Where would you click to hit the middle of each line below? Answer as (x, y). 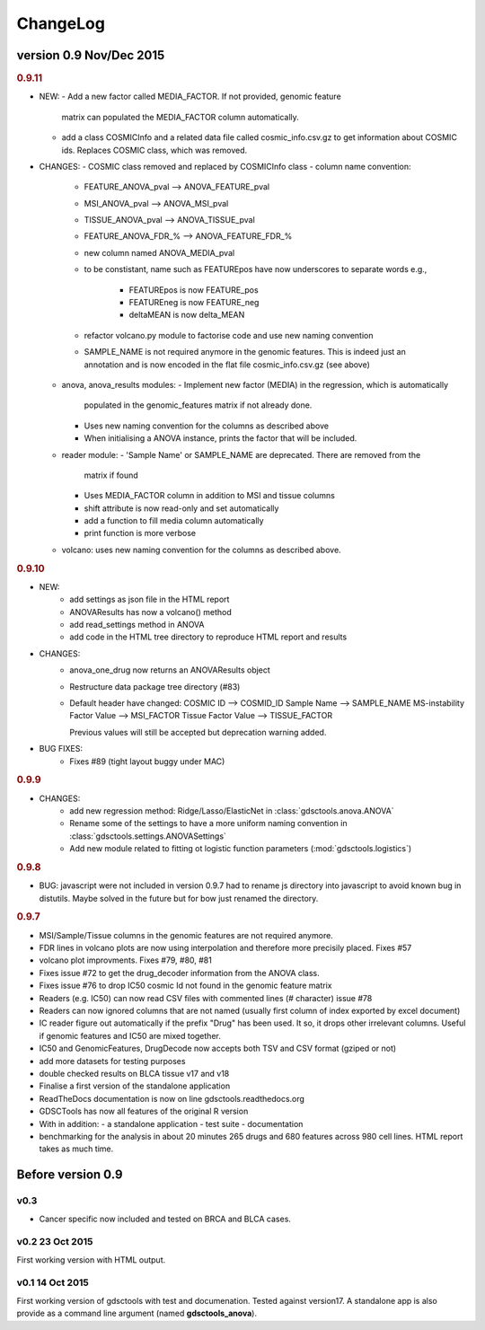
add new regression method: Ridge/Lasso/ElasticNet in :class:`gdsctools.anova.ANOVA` (232, 811)
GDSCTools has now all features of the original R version (144, 1111)
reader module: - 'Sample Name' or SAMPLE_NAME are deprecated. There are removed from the (241, 454)
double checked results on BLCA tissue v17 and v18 (134, 1074)
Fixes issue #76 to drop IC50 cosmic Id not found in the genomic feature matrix (185, 986)
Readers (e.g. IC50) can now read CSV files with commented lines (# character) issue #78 (206, 998)
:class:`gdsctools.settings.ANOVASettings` (148, 836)
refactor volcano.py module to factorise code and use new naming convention (229, 335)
